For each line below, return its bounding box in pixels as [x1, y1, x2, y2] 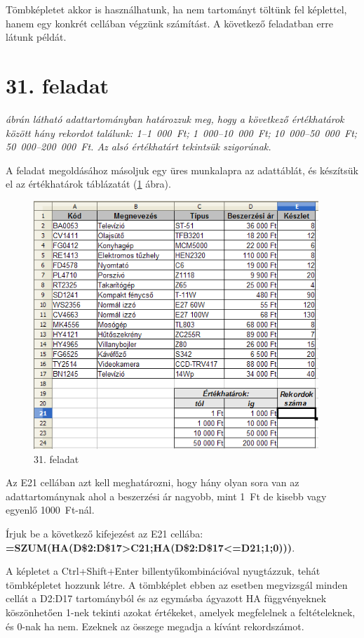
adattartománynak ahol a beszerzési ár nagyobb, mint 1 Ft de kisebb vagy [6, 488, 327, 503]
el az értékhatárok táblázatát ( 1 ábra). [6, 176, 171, 191]
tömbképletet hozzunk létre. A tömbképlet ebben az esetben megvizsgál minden [6, 577, 348, 592]
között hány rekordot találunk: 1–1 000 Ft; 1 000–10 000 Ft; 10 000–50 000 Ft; [6, 125, 358, 140]
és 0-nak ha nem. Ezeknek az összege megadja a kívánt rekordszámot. [6, 618, 304, 633]
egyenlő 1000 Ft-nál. [6, 502, 95, 517]
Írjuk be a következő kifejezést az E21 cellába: [6, 526, 203, 541]
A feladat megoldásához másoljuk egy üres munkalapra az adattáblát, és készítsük [6, 162, 358, 177]
